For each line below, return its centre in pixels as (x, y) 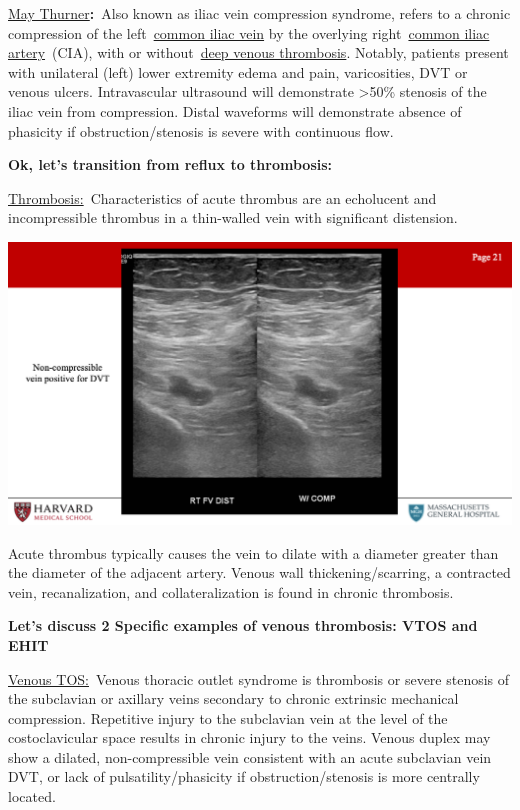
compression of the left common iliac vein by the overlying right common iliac (249, 32)
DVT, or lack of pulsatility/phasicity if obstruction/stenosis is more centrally (244, 776)
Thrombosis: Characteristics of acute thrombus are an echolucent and (222, 197)
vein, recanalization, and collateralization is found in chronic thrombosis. (231, 591)
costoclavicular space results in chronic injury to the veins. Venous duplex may (249, 737)
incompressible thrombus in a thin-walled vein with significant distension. (233, 217)
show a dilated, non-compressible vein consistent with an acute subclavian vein (250, 756)
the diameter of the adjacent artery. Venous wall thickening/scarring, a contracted (259, 572)
